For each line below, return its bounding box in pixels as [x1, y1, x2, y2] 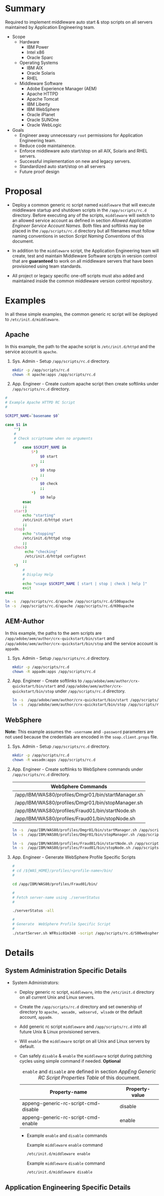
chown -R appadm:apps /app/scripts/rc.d [12, 669, 96, 674]
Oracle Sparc [26, 54, 54, 60]
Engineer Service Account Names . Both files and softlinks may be [12, 223, 144, 229]
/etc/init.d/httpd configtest [24, 554, 86, 559]
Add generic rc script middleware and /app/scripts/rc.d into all [19, 1024, 147, 1029]
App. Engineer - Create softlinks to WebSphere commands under [12, 766, 143, 772]
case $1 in [5, 422, 27, 427]
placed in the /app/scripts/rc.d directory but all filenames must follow [12, 228, 155, 233]
